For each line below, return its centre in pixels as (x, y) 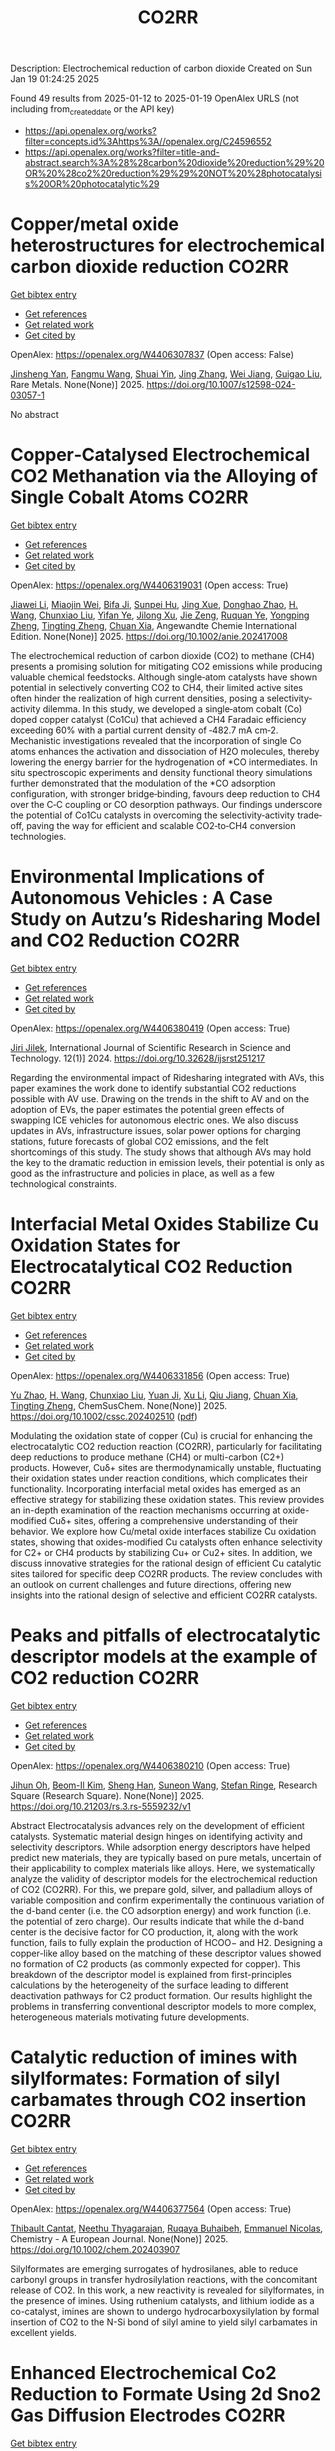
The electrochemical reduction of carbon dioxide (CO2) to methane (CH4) (162, 655)
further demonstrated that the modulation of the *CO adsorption (143, 783)
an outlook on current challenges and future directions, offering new (151, 1584)
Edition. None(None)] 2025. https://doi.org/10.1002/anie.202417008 (149, 636)
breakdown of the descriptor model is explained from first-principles (151, 1974)
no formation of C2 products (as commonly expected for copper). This (155, 1963)
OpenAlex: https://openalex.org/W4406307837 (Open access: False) (152, 354)
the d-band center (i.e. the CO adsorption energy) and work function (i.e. (161, 1910)
